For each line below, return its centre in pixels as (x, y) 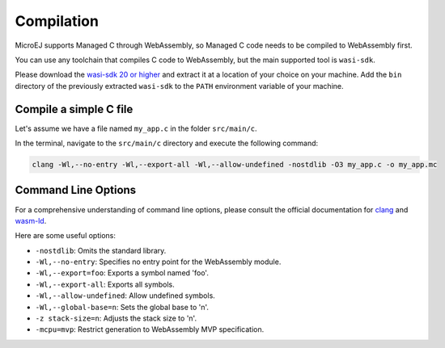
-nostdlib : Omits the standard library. (101, 250)
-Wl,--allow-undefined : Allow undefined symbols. (125, 296)
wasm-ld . (31, 220)
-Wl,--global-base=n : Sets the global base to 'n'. (122, 307)
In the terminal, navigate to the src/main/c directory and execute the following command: (167, 143)
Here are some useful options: (66, 236)
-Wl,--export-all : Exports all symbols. (105, 284)
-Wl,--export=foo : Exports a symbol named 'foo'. (122, 273)
